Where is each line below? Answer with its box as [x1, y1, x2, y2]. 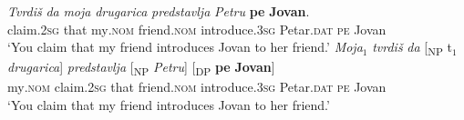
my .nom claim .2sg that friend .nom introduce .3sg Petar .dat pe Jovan [7, 77, 387, 96]
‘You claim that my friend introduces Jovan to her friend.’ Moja [7, 37, 363, 56]
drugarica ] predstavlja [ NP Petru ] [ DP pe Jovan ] [7, 57, 275, 79]
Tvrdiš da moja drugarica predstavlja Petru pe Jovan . [7, 2, 310, 20]
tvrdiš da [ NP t [372, 37, 452, 58]
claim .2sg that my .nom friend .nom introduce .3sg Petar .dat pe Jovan [7, 19, 387, 38]
